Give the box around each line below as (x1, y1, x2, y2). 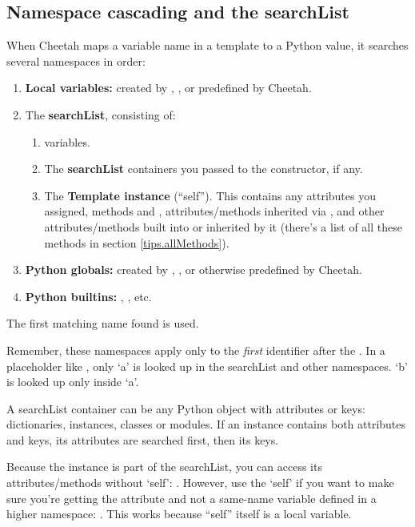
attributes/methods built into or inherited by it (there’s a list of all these (44, 218, 402, 235)
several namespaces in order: (6, 52, 146, 69)
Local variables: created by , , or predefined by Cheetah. (25, 79, 312, 96)
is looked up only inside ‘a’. (6, 373, 139, 390)
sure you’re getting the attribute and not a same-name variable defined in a (6, 489, 377, 506)
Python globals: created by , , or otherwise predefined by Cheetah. (25, 261, 362, 278)
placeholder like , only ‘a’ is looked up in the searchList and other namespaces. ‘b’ (6, 357, 408, 374)
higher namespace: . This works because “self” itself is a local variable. (6, 505, 352, 522)
